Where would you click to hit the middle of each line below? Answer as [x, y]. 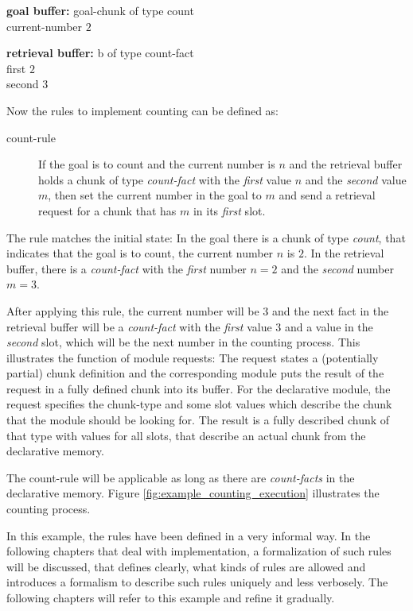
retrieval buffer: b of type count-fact [100, 53]
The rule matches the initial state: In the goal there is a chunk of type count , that [206, 237]
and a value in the [329, 326]
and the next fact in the [330, 310]
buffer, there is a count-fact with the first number [127, 268]
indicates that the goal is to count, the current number [140, 253]
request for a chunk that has [107, 210]
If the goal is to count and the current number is [157, 164]
